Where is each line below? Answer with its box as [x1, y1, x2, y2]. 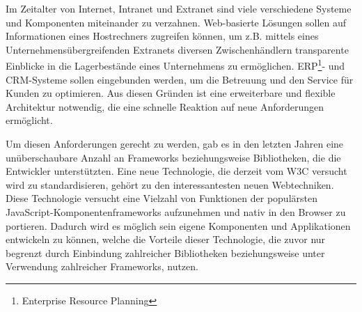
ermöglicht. [6, 113, 53, 127]
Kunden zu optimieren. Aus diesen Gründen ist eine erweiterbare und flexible [6, 86, 336, 100]
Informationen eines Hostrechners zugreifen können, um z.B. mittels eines [6, 29, 319, 43]
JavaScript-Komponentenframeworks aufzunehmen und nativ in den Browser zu [6, 204, 346, 219]
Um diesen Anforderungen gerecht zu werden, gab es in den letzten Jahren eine [6, 136, 344, 150]
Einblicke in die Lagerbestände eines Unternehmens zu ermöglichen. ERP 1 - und [6, 56, 345, 73]
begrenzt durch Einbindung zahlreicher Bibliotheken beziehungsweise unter [6, 245, 325, 260]
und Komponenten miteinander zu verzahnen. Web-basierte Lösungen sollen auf [6, 15, 347, 29]
